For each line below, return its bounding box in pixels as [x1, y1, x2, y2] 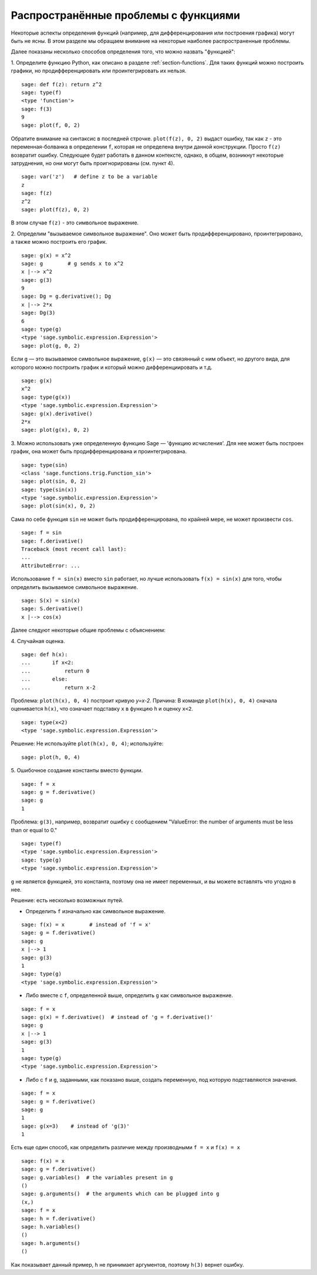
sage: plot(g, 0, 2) [21, 342, 80, 349]
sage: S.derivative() [21, 605, 83, 612]
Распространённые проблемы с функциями [11, 9, 241, 22]
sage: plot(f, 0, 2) [21, 122, 80, 129]
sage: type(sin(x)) [21, 486, 77, 493]
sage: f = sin [21, 529, 62, 536]
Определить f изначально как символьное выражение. [25, 907, 166, 914]
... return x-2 [21, 684, 96, 691]
